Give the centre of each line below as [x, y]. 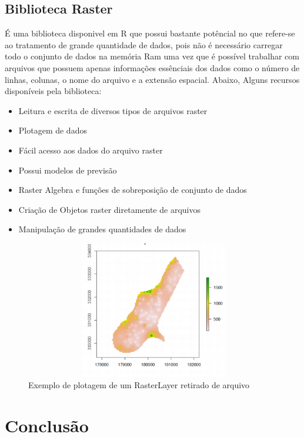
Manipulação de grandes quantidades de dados [102, 229]
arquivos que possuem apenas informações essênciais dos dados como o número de [152, 67]
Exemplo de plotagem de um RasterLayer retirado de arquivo [139, 385]
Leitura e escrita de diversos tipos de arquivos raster [113, 110]
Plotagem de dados [53, 130]
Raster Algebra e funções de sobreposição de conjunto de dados [133, 190]
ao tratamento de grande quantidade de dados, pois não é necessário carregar [144, 44]
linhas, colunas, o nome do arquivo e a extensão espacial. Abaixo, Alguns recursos [152, 79]
